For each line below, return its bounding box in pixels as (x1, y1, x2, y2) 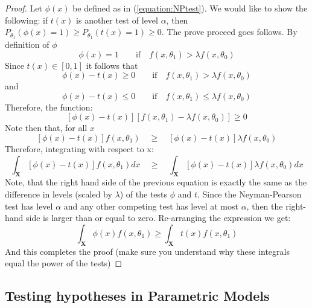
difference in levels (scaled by (5, 188, 112, 200)
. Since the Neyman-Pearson (197, 188, 302, 200)
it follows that (86, 59, 138, 71)
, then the (246, 199, 283, 212)
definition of (5, 38, 49, 51)
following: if (5, 13, 48, 26)
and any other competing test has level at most (63, 199, 238, 212)
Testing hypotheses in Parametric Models (5, 286, 270, 305)
